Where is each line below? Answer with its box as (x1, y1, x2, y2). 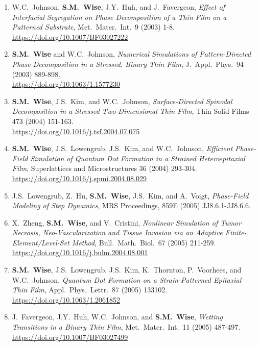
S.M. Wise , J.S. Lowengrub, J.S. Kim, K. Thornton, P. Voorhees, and (12, 264, 242, 275)
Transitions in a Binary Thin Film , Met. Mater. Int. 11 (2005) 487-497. (12, 322, 241, 332)
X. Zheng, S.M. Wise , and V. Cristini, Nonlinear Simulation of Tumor (12, 217, 242, 228)
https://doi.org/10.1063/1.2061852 (12, 294, 121, 305)
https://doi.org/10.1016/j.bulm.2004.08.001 (12, 247, 148, 258)
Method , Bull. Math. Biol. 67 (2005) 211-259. (72, 237, 216, 248)
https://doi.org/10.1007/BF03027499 (12, 331, 128, 342)
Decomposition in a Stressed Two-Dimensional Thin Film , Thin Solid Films (12, 106, 249, 116)
